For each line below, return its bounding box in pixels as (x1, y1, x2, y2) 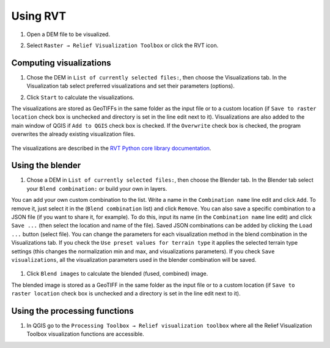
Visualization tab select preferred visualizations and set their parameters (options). (26, 83, 235, 90)
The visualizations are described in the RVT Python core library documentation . (11, 144, 211, 152)
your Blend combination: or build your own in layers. (26, 185, 167, 192)
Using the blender (11, 160, 81, 171)
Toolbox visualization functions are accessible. (26, 330, 145, 338)
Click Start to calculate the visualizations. (26, 94, 134, 101)
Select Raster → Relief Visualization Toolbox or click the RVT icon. (26, 42, 219, 49)
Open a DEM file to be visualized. (26, 31, 110, 38)
